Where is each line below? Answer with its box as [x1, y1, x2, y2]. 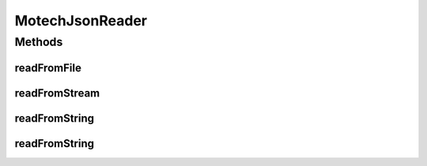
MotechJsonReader [14, 12, 148, 29]
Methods [14, 35, 63, 49]
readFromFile [14, 61, 82, 74]
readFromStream [14, 86, 100, 100]
